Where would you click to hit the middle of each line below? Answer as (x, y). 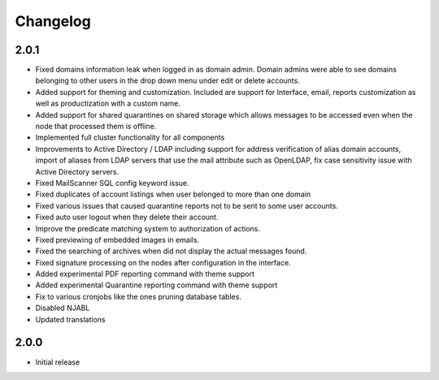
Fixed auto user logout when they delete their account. (127, 217)
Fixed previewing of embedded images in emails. (117, 240)
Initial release (58, 362)
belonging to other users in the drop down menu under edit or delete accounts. (167, 80)
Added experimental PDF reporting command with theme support (145, 274)
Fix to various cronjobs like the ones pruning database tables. (138, 296)
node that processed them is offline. (96, 127)
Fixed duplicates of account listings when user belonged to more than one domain (173, 194)
